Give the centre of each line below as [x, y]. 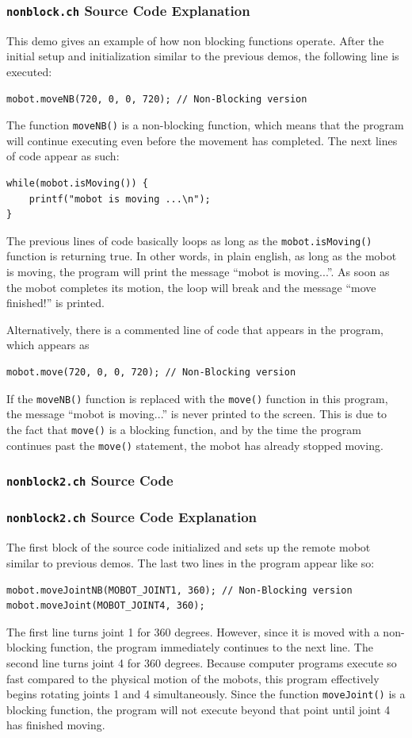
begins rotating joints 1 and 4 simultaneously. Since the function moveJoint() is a [206, 694]
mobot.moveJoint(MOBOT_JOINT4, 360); [106, 606]
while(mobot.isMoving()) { [77, 183]
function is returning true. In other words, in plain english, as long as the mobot [202, 256]
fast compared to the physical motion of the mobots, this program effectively [193, 678]
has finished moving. [56, 725]
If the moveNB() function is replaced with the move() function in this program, [197, 398]
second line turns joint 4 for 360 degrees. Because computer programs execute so [202, 662]
